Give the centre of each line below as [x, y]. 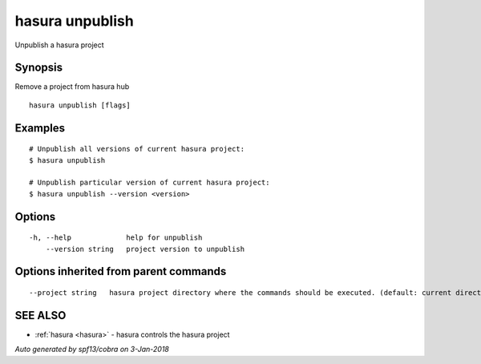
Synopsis [39, 68]
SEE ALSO [40, 315]
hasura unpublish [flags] [80, 105]
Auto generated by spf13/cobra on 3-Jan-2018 [92, 350]
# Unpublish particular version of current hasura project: [150, 183]
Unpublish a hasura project [59, 45]
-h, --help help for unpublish [116, 238]
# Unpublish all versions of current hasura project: [137, 149]
